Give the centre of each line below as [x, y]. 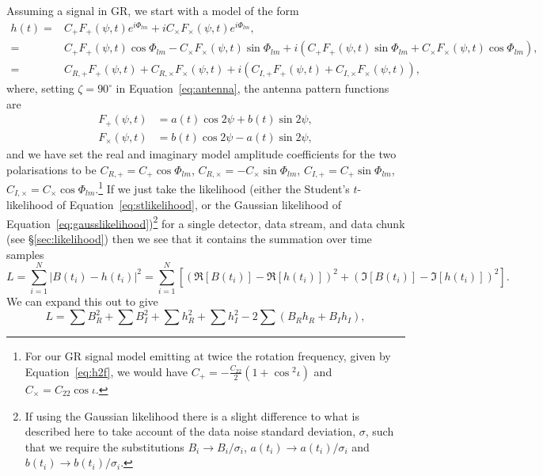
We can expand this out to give [82, 301]
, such [380, 431]
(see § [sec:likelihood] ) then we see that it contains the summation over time [189, 238]
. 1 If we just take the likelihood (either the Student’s [222, 187]
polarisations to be [51, 169]
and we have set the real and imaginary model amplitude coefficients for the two [201, 153]
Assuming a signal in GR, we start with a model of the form [153, 10]
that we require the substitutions [104, 446]
